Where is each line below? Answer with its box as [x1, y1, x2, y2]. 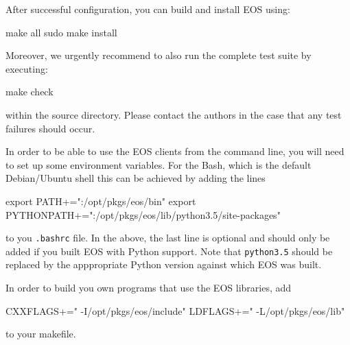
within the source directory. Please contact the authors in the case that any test [5, 107, 342, 121]
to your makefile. [5, 326, 76, 341]
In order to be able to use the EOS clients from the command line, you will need [5, 144, 345, 158]
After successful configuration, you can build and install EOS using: [5, 2, 290, 16]
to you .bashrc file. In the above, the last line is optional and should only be [5, 230, 330, 245]
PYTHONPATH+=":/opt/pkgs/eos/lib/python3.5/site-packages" [5, 207, 281, 222]
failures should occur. [5, 121, 95, 135]
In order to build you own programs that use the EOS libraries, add [5, 281, 292, 295]
